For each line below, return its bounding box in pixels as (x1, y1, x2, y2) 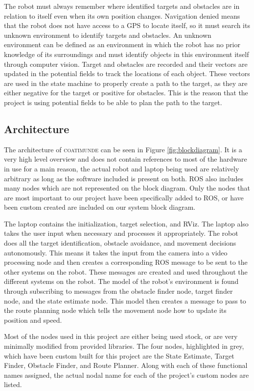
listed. (4, 379, 22, 390)
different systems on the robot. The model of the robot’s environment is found (4, 276, 239, 286)
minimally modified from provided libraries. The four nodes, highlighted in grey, (4, 341, 244, 351)
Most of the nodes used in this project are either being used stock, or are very (4, 331, 238, 341)
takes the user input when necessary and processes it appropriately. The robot (4, 228, 238, 238)
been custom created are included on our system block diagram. (4, 202, 196, 212)
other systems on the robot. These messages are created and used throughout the (4, 266, 248, 277)
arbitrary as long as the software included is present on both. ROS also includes (4, 173, 243, 183)
